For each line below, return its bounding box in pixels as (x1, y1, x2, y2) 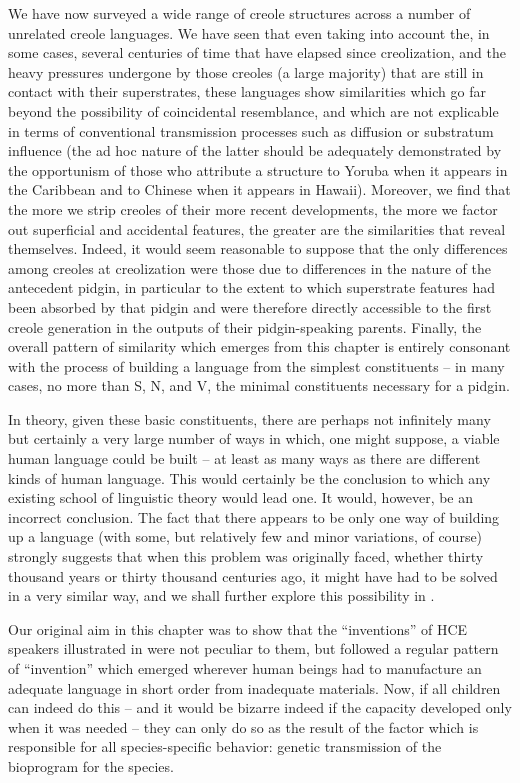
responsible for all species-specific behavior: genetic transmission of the (8, 736, 442, 757)
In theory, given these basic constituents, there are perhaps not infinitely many (8, 408, 491, 429)
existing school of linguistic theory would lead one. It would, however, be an (8, 487, 474, 508)
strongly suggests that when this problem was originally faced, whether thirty (8, 546, 484, 567)
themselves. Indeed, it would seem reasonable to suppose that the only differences (8, 238, 508, 259)
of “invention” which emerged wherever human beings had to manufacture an (8, 658, 482, 678)
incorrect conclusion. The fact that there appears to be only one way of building (8, 506, 500, 527)
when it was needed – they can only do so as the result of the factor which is (8, 716, 479, 737)
